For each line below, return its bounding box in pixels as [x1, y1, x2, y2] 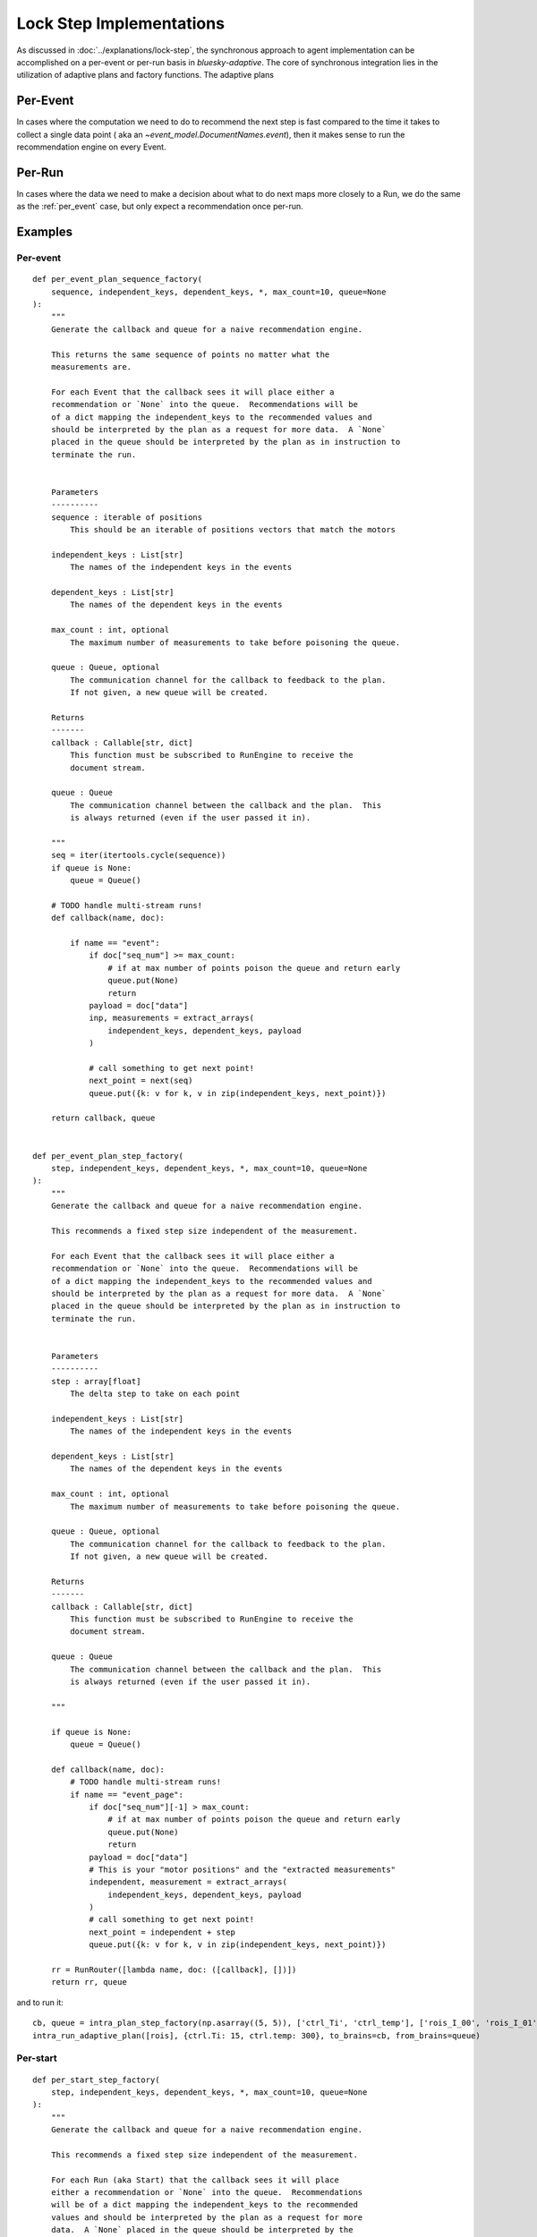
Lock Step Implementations [16, 13, 226, 33]
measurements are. [50, 362, 132, 372]
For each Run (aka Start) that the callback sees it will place [50, 2174, 339, 2185]
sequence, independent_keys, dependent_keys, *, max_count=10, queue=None [50, 286, 387, 297]
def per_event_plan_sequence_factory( [32, 274, 203, 285]
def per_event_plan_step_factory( [32, 1151, 183, 1161]
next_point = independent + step [89, 1927, 236, 1937]
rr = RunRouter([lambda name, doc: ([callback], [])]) [50, 1965, 297, 1975]
